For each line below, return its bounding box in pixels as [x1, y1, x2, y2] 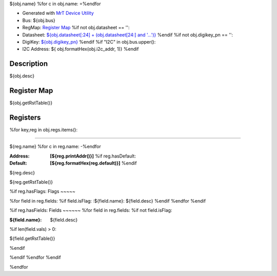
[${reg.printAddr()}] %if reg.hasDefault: [50, 153, 136, 159]
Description [9, 60, 48, 68]
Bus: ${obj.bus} [22, 17, 56, 23]
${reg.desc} [9, 169, 35, 175]
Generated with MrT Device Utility [22, 10, 94, 16]
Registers [9, 113, 41, 122]
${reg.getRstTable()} [9, 179, 53, 185]
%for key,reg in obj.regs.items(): [9, 127, 78, 133]
